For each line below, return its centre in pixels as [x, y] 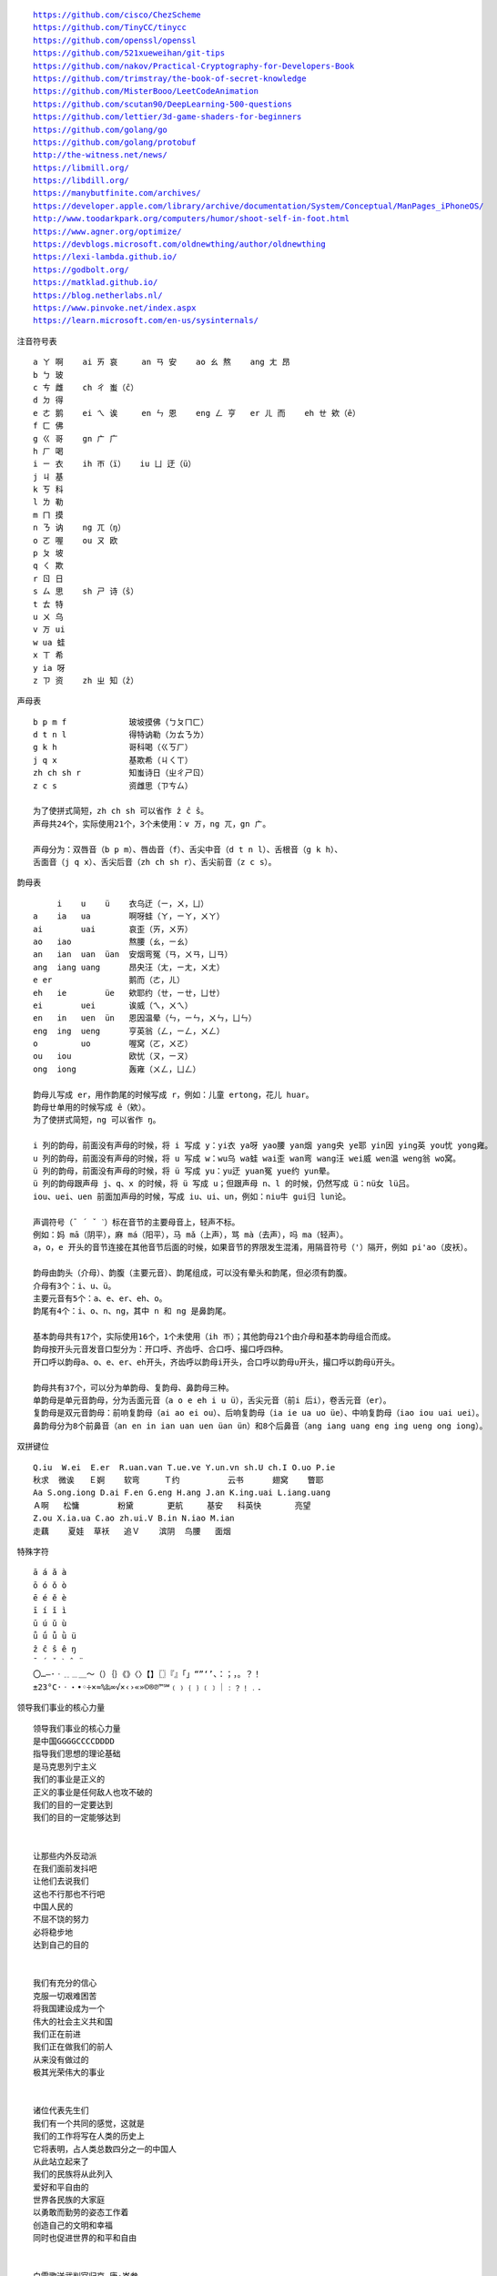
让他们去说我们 [61, 1881]
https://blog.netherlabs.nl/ [98, 295]
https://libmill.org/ [81, 168]
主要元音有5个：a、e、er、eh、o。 [100, 1298]
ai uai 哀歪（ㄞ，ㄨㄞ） [113, 929]
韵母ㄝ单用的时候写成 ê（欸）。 [91, 1108]
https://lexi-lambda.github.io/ [105, 257]
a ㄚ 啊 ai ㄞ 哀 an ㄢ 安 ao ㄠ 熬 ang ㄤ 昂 [162, 362]
